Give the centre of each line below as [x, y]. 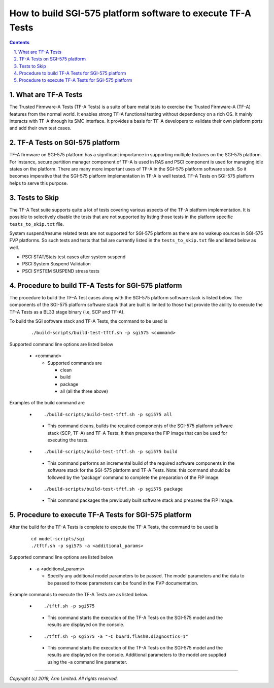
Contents [20, 43]
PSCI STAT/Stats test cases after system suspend [74, 257]
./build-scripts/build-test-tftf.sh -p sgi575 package [113, 489]
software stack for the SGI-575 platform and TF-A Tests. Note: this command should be [139, 470]
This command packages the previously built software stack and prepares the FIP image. [141, 500]
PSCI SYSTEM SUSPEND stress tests [61, 271]
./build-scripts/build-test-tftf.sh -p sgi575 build [111, 452]
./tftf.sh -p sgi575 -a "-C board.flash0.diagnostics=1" [116, 636]
